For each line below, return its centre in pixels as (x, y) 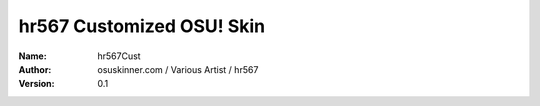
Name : (32, 56)
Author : (35, 69)
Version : (36, 84)
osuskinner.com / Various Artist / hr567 (178, 69)
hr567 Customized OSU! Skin (141, 26)
